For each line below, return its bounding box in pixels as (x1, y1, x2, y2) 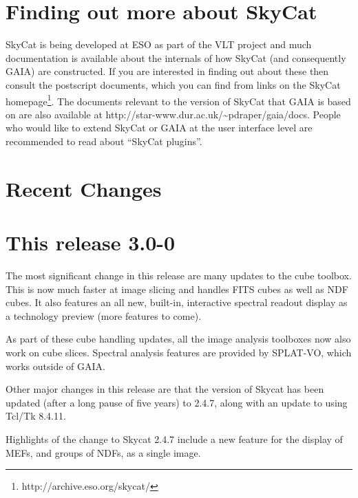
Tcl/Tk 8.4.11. (6, 409, 66, 423)
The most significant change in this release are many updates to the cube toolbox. (6, 268, 352, 283)
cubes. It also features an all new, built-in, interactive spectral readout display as (6, 295, 348, 310)
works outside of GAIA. (6, 358, 105, 373)
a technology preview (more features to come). (6, 308, 202, 323)
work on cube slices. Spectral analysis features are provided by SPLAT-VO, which (6, 345, 352, 359)
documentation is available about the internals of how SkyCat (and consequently (6, 50, 346, 65)
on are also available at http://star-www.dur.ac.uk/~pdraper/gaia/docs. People (6, 107, 341, 121)
